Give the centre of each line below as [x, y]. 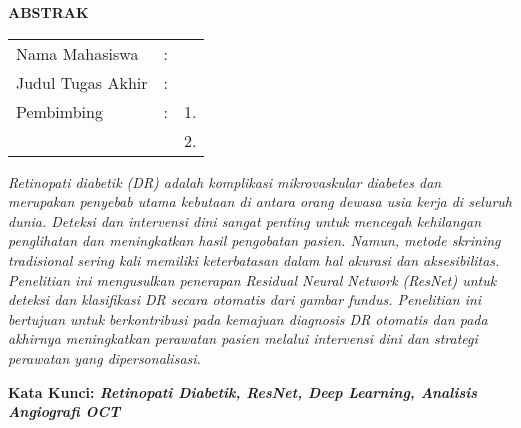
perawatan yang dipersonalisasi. [104, 357]
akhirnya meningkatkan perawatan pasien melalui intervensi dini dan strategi [243, 338]
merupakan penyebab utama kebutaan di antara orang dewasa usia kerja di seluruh [260, 201]
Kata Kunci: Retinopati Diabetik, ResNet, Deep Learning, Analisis [243, 391]
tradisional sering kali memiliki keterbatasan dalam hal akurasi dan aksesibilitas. [254, 259]
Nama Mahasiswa [77, 53]
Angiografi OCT [64, 411]
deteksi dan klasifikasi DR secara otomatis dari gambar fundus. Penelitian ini [245, 299]
